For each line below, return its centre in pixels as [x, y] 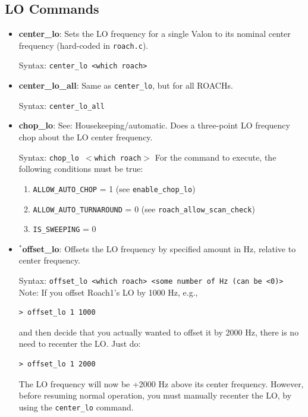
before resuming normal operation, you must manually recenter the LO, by [155, 395]
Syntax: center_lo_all [62, 105]
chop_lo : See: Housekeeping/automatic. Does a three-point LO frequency [154, 125]
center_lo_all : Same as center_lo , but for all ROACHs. [126, 85]
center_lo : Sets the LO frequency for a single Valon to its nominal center [155, 34]
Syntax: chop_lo [49, 157]
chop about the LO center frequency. [86, 137]
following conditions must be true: [81, 169]
